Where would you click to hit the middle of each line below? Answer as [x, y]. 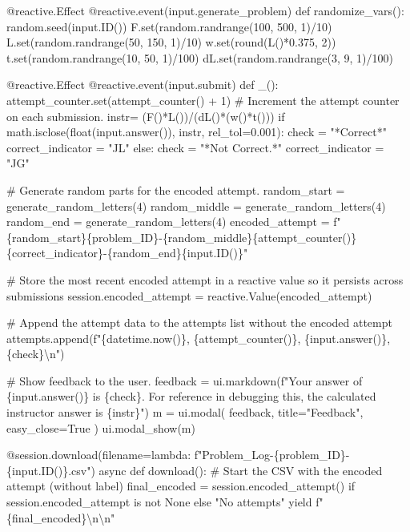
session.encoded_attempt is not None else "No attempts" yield [159, 502]
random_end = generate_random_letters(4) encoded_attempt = [168, 222]
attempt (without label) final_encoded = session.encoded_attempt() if [181, 486]
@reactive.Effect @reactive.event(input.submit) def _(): [143, 85]
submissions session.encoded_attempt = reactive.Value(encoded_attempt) [189, 295]
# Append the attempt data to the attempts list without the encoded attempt [199, 322]
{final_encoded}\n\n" [61, 517]
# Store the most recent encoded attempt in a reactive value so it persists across [205, 279]
